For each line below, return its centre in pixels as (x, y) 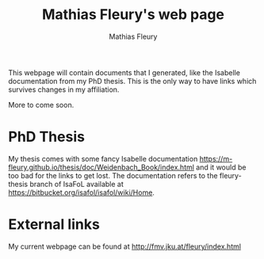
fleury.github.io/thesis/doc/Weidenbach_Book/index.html (101, 167)
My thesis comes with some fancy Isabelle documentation (103, 158)
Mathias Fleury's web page (133, 15)
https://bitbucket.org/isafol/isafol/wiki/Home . (81, 192)
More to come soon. (41, 105)
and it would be (221, 167)
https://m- (216, 158)
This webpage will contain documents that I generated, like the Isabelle (124, 72)
